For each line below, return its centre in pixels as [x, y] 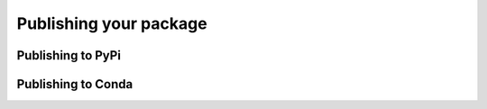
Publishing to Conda [75, 84]
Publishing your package [112, 23]
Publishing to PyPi [69, 55]
